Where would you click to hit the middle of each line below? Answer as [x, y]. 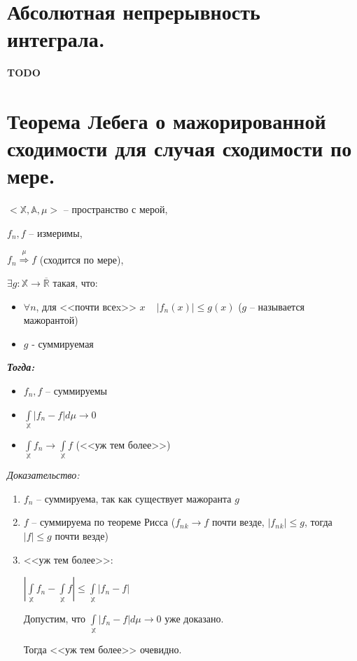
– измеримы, [56, 233]
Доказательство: [43, 475]
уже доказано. [194, 619]
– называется [277, 306]
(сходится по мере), [82, 259]
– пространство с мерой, [115, 209]
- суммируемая [63, 343]
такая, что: [75, 282]
